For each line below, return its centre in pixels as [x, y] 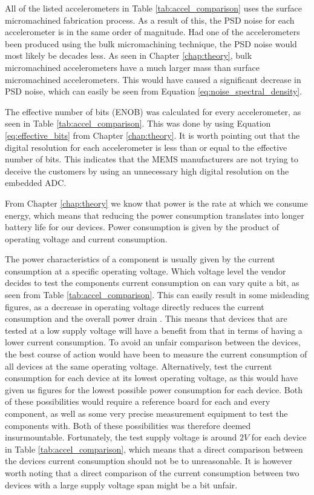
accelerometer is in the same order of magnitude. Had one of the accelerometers [152, 32]
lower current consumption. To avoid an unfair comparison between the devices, [153, 342]
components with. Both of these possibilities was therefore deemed [128, 425]
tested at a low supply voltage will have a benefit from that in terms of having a [154, 330]
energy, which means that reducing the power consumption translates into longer [155, 215]
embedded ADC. [36, 183]
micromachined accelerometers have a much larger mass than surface [132, 67]
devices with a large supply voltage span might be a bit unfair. [121, 484]
